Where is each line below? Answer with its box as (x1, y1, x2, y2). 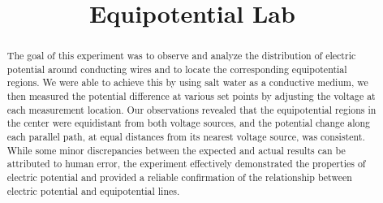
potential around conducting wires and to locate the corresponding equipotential (6, 62, 347, 76)
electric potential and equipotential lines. (6, 184, 180, 197)
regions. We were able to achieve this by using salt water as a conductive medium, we (6, 76, 368, 89)
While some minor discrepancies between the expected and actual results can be (6, 143, 346, 157)
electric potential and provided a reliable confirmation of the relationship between (6, 171, 352, 184)
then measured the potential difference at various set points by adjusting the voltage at (6, 89, 376, 103)
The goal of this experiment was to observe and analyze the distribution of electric (6, 49, 356, 63)
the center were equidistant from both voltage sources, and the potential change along (6, 116, 371, 130)
